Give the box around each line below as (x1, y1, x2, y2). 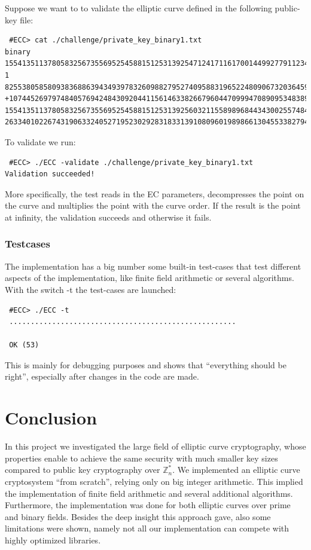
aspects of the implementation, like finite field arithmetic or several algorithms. (5, 271, 294, 284)
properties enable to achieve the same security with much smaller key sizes (5, 451, 278, 464)
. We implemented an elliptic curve (172, 463, 300, 476)
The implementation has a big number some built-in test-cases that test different (5, 259, 301, 272)
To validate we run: (5, 135, 76, 148)
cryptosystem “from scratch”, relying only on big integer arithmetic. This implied (5, 475, 303, 487)
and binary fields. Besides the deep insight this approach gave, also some (5, 510, 271, 522)
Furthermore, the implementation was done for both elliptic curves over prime (5, 499, 291, 511)
